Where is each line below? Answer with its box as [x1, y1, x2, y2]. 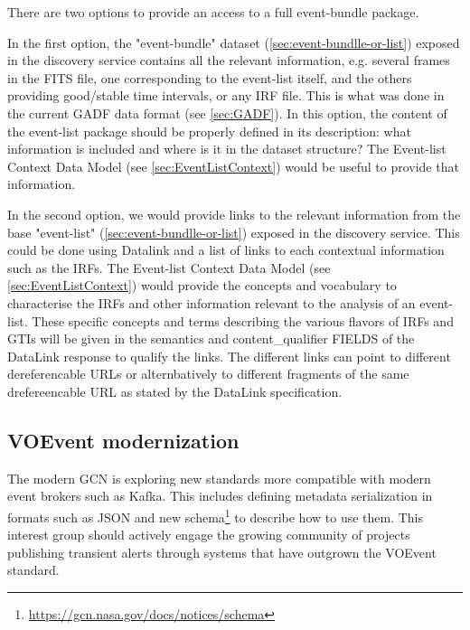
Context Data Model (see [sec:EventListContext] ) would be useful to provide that [7, 156, 459, 175]
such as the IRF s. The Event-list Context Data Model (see [7, 258, 331, 277]
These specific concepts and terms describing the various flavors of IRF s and [32, 311, 454, 330]
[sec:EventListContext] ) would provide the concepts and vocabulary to [7, 276, 397, 295]
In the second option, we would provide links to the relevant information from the [7, 204, 461, 223]
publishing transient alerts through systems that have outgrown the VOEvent [7, 542, 437, 561]
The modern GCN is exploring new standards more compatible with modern [7, 468, 431, 487]
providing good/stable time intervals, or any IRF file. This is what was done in [7, 86, 445, 105]
